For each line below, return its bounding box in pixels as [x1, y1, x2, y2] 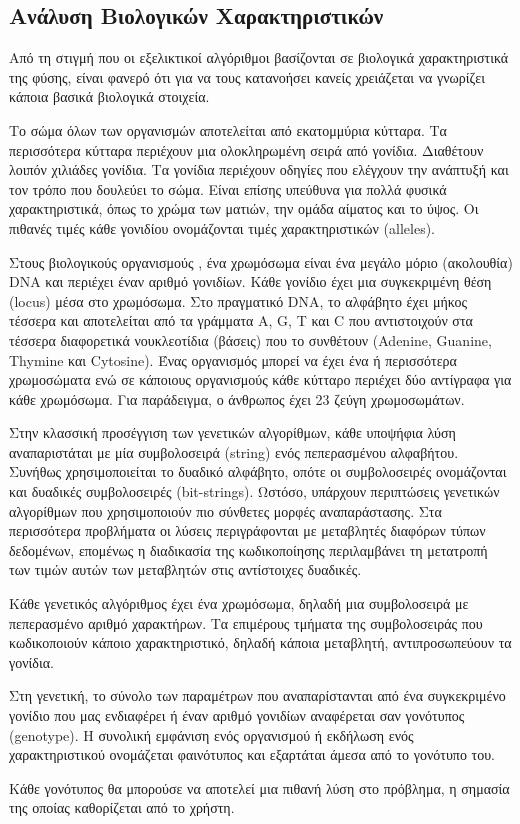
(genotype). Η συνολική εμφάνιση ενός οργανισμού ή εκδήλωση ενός [9, 724, 414, 745]
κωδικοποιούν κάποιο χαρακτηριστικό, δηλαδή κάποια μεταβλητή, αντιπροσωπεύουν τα [9, 632, 512, 653]
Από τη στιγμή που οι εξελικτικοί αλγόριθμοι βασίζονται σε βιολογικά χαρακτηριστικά [9, 47, 509, 68]
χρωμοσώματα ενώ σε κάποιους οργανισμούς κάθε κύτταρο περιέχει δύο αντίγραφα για [9, 369, 512, 390]
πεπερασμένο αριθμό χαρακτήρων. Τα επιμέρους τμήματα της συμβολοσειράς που [9, 612, 483, 633]
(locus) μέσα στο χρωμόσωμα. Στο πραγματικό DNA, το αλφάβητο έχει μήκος [9, 290, 468, 311]
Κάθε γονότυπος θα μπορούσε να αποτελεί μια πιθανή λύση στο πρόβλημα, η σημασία [9, 777, 510, 798]
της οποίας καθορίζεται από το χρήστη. [9, 797, 235, 818]
